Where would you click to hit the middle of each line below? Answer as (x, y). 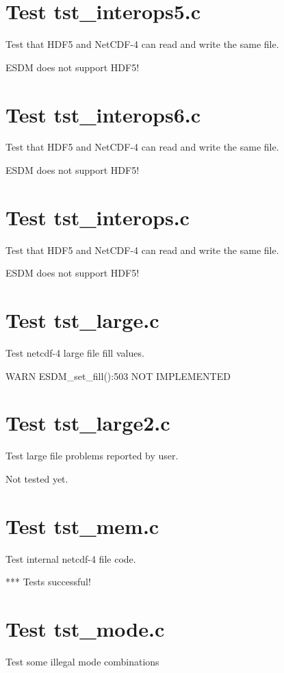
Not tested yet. (37, 478)
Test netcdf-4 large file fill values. (75, 353)
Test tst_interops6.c (103, 114)
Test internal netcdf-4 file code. (71, 558)
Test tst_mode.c (85, 629)
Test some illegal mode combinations (82, 661)
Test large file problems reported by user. (92, 456)
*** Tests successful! (48, 582)
